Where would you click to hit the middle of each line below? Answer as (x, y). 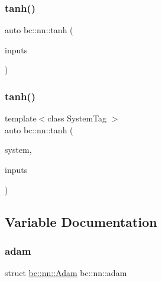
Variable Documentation (81, 221)
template (21, 118)
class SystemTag (77, 118)
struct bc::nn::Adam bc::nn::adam (66, 273)
